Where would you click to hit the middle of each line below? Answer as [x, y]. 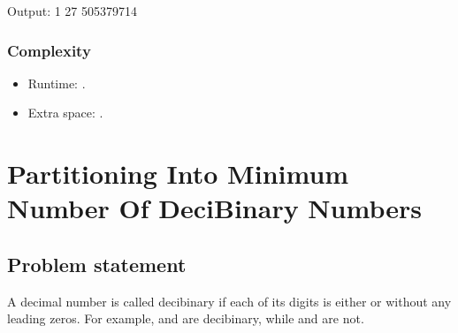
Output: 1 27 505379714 [73, 11]
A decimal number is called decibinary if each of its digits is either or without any [229, 301]
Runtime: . [57, 83]
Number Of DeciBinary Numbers [214, 208]
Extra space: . [65, 113]
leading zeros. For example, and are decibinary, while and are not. [186, 318]
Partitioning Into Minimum [178, 174]
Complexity [49, 50]
